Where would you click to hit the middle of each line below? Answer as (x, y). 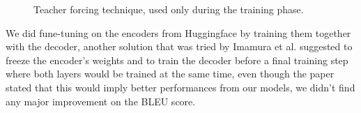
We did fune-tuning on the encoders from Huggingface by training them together (178, 32)
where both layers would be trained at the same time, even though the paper (170, 74)
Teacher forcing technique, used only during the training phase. (169, 9)
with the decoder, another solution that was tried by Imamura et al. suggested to (179, 46)
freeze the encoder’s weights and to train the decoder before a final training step (177, 60)
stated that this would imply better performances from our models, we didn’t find (180, 87)
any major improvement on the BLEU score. (101, 101)
